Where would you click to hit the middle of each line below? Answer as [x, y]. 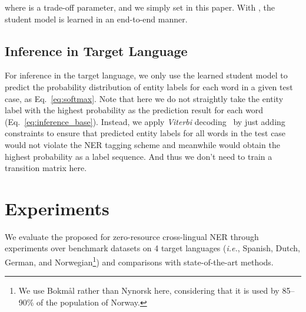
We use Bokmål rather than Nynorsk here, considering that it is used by [149, 290]
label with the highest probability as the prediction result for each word [134, 110]
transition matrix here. [46, 168]
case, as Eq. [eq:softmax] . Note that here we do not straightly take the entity [144, 98]
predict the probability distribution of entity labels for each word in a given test [149, 86]
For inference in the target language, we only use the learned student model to [146, 75]
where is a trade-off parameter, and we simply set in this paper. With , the [140, 7]
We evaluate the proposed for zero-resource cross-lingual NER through [132, 236]
